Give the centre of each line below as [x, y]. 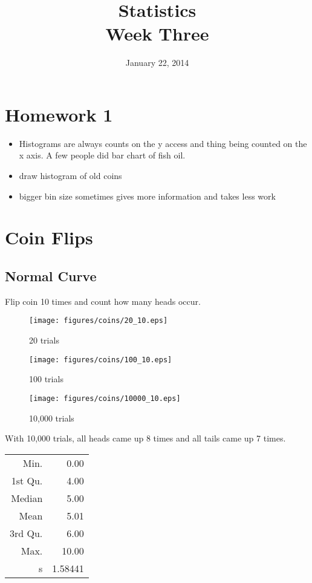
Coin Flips [49, 237]
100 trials [46, 379]
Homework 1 [59, 114]
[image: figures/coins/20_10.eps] [99, 321]
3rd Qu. [26, 533]
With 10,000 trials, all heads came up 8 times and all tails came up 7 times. [145, 438]
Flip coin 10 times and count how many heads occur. [103, 301]
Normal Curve [51, 275]
